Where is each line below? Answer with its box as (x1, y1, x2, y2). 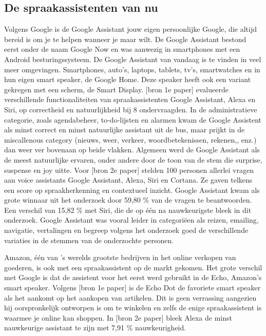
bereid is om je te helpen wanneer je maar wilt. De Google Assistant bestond (4, 33, 246, 44)
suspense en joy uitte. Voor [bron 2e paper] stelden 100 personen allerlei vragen (4, 164, 254, 175)
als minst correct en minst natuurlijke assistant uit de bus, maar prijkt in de (4, 124, 245, 135)
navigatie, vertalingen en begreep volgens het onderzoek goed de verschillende (4, 225, 249, 235)
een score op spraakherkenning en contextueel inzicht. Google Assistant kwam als (4, 184, 260, 195)
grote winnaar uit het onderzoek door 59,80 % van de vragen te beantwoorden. (4, 194, 252, 205)
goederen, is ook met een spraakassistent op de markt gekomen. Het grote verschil (4, 262, 262, 272)
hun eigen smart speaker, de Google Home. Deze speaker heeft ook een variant (4, 74, 251, 85)
